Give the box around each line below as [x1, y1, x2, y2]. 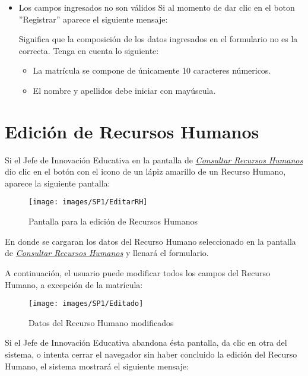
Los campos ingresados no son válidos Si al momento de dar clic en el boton [18, 1, 295, 13]
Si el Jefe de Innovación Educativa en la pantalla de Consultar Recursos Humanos [5, 153, 303, 166]
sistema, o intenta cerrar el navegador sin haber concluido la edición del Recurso [5, 347, 297, 360]
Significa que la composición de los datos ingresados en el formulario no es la [18, 33, 298, 45]
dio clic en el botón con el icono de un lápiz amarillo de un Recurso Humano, [5, 165, 286, 178]
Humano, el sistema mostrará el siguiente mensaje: [5, 359, 189, 372]
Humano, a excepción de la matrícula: [5, 278, 143, 290]
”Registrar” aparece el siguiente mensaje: [18, 12, 168, 25]
